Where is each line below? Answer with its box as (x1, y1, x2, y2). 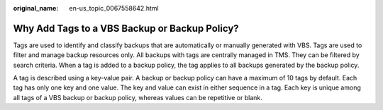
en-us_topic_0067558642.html (69, 4, 159, 12)
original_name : (13, 4, 59, 12)
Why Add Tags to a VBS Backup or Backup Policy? (13, 22, 239, 35)
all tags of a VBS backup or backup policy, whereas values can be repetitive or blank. (13, 93, 262, 102)
